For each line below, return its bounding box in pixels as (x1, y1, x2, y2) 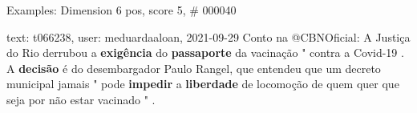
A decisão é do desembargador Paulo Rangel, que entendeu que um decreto (6, 59, 381, 76)
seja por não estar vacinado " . (6, 91, 156, 107)
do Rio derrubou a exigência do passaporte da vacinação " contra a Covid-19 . (6, 44, 404, 61)
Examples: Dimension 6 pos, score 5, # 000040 (6, 2, 237, 18)
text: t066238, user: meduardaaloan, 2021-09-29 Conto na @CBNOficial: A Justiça (6, 28, 411, 45)
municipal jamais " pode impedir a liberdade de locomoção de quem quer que (6, 75, 399, 92)
